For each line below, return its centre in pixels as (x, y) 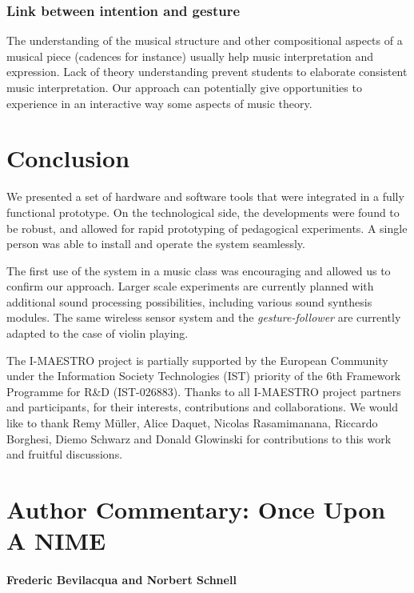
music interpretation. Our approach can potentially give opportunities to (184, 87)
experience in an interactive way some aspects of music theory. (159, 103)
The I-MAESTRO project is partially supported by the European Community (197, 360)
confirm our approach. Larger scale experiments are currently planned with (190, 286)
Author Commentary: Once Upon (196, 509)
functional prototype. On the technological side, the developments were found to (203, 212)
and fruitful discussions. (65, 454)
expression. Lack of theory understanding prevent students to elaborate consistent (207, 72)
